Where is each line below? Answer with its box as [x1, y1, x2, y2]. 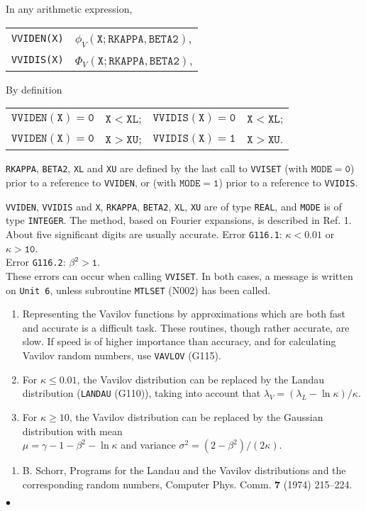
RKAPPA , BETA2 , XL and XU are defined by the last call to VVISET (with [6, 161, 308, 176]
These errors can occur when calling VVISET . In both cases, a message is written [6, 268, 353, 283]
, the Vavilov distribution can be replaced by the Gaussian [69, 409, 323, 424]
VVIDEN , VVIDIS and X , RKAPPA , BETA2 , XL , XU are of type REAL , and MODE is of [6, 198, 342, 213]
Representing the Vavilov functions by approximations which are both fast [22, 306, 346, 321]
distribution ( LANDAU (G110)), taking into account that [22, 386, 261, 400]
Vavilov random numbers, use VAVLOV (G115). [22, 348, 221, 362]
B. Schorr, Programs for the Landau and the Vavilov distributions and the [22, 463, 346, 478]
